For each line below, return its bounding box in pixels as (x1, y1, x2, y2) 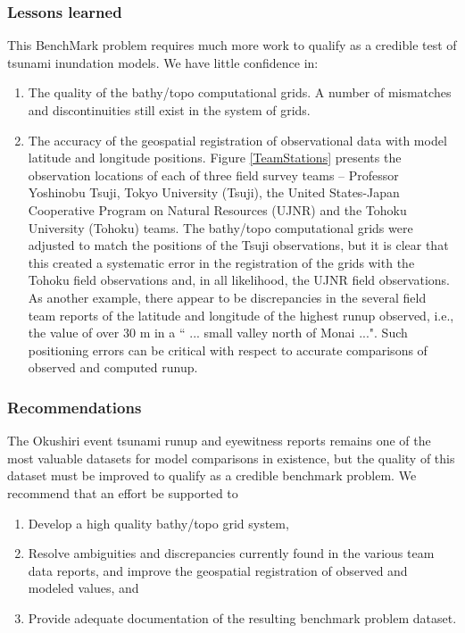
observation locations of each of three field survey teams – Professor (28, 165, 399, 184)
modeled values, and (28, 579, 139, 597)
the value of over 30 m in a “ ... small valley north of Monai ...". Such (28, 323, 408, 342)
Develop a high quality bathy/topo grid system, (28, 513, 289, 532)
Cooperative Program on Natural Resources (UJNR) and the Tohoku (28, 200, 407, 219)
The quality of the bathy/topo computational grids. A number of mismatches (28, 83, 452, 102)
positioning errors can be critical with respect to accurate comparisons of (28, 340, 428, 359)
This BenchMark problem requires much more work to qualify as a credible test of (7, 36, 457, 54)
